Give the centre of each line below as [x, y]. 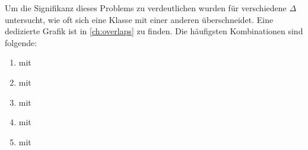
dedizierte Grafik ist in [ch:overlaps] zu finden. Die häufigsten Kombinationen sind [154, 31]
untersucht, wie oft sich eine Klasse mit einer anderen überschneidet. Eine [139, 19]
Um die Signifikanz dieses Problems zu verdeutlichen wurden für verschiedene [146, 8]
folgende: [21, 42]
